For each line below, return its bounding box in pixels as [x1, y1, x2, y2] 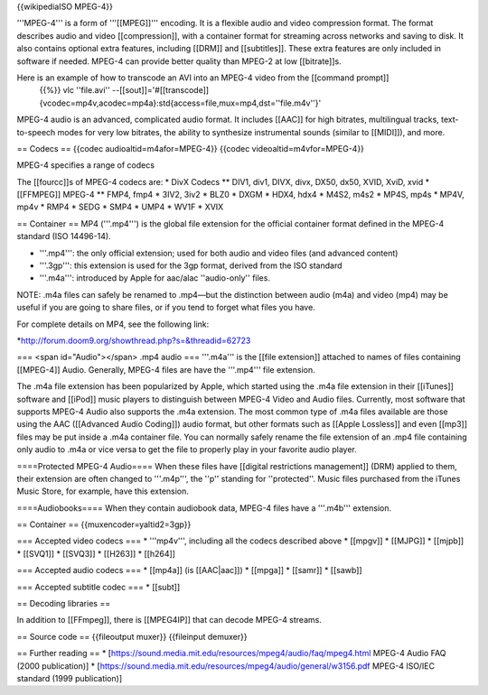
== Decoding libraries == [16, 598, 111, 609]
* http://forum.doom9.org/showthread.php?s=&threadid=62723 [16, 335, 251, 346]
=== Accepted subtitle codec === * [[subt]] [16, 581, 181, 592]
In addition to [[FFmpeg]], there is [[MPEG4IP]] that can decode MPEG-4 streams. [16, 615, 323, 625]
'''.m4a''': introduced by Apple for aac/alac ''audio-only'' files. [39, 273, 271, 283]
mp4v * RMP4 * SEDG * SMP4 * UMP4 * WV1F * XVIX [16, 201, 224, 212]
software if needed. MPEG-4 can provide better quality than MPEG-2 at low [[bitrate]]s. [16, 55, 343, 67]
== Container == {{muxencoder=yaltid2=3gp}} [16, 519, 192, 530]
